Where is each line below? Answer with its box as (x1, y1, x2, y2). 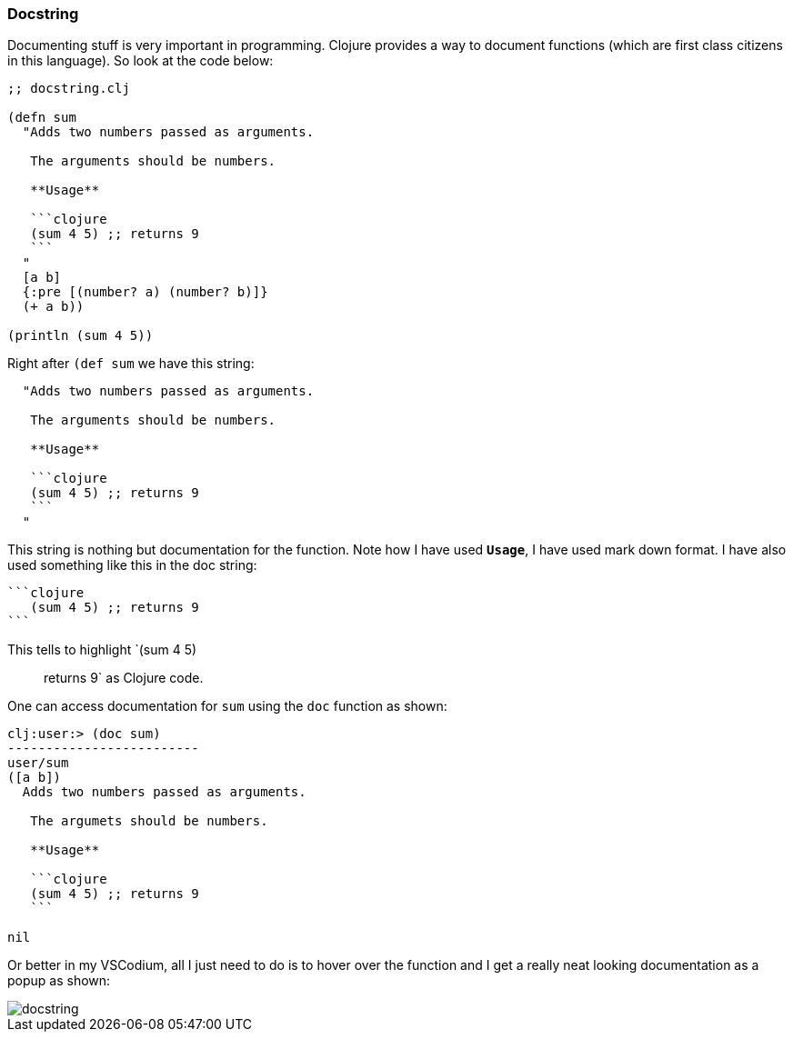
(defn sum (7, 110, 76, 125)
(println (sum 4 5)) (7, 328, 154, 344)
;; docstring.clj (7, 81, 130, 96)
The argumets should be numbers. (30, 814, 268, 829)
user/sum (7, 755, 69, 771)
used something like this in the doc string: (7, 557, 257, 574)
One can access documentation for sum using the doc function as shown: (7, 698, 447, 714)
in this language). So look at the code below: (7, 53, 274, 69)
